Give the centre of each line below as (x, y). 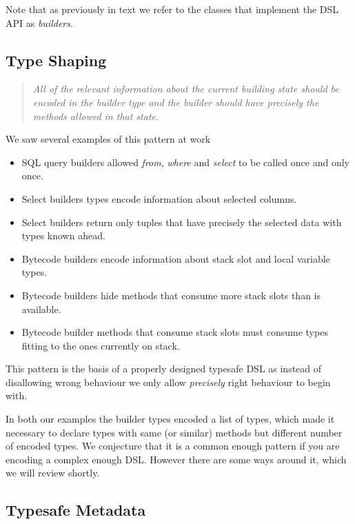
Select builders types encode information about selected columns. (159, 198)
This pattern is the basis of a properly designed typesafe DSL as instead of (164, 369)
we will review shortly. (53, 473)
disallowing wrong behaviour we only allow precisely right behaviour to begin (168, 382)
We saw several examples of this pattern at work (108, 139)
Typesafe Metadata (76, 510)
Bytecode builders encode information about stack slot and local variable (176, 258)
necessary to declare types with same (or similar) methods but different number (174, 432)
